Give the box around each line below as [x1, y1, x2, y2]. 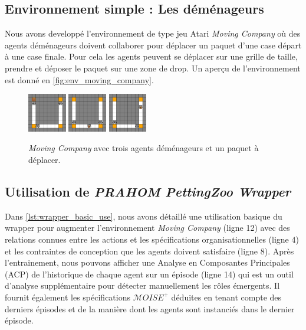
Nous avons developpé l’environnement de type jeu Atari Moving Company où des [5, 27, 301, 40]
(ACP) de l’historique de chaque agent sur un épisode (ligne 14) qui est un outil [5, 267, 294, 280]
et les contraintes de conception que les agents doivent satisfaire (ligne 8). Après [5, 244, 294, 257]
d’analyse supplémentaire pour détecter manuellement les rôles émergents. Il [5, 279, 280, 292]
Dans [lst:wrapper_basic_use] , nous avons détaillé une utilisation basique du [5, 210, 282, 222]
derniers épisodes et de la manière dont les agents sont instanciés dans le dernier [5, 302, 295, 315]
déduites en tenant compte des [171, 290, 282, 303]
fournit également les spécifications [5, 290, 130, 303]
